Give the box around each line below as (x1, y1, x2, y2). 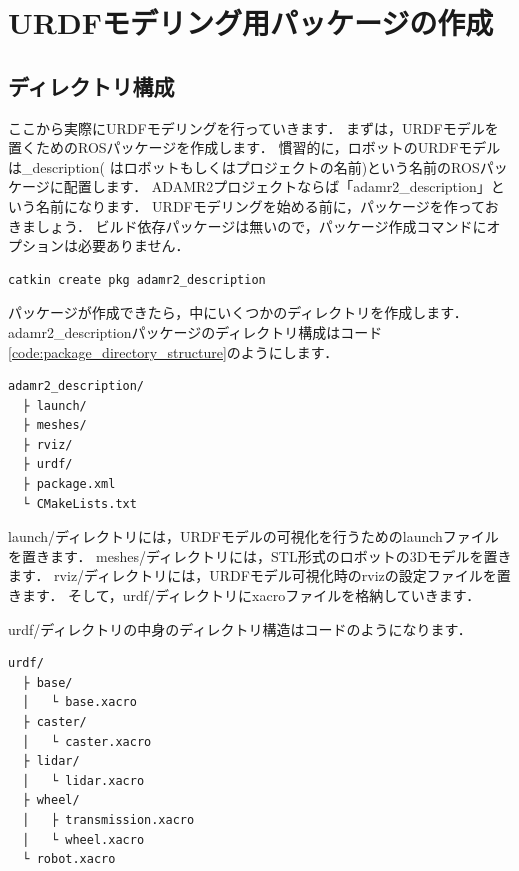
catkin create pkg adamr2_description (8, 272, 266, 287)
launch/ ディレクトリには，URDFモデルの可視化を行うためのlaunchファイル (8, 526, 499, 547)
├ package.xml (22, 477, 116, 492)
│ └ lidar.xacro (22, 773, 145, 788)
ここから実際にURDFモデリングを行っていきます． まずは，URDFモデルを (8, 117, 499, 138)
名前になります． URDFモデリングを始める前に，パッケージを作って (35, 195, 485, 216)
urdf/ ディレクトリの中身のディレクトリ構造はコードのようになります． (8, 618, 472, 639)
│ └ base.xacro (22, 695, 137, 710)
